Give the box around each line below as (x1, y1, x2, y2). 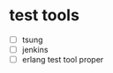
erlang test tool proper (21, 55, 104, 65)
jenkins (21, 45, 49, 55)
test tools (9, 5, 79, 26)
